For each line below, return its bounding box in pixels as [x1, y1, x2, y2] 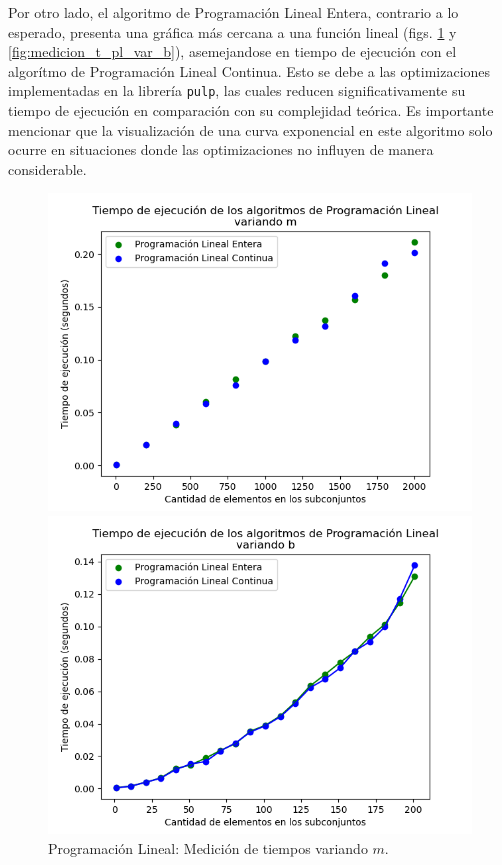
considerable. [8, 158, 87, 179]
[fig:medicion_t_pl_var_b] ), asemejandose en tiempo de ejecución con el [8, 41, 457, 62]
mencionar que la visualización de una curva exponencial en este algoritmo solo [8, 119, 493, 140]
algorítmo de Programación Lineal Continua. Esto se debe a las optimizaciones [8, 60, 491, 81]
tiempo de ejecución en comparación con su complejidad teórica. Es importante [8, 100, 494, 121]
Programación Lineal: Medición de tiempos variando [48, 837, 368, 858]
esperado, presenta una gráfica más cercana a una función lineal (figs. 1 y [8, 21, 457, 42]
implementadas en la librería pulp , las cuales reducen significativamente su [8, 80, 466, 101]
